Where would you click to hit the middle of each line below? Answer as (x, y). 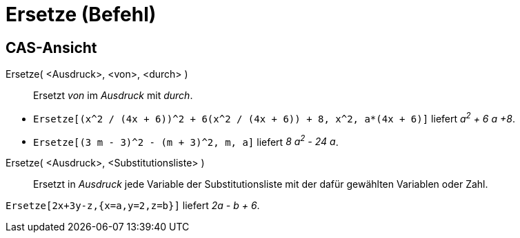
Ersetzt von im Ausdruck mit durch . (113, 96)
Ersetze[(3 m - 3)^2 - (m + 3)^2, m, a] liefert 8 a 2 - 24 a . (186, 141)
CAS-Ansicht (51, 47)
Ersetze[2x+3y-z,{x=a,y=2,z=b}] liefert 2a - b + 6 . (133, 206)
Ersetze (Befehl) (81, 14)
